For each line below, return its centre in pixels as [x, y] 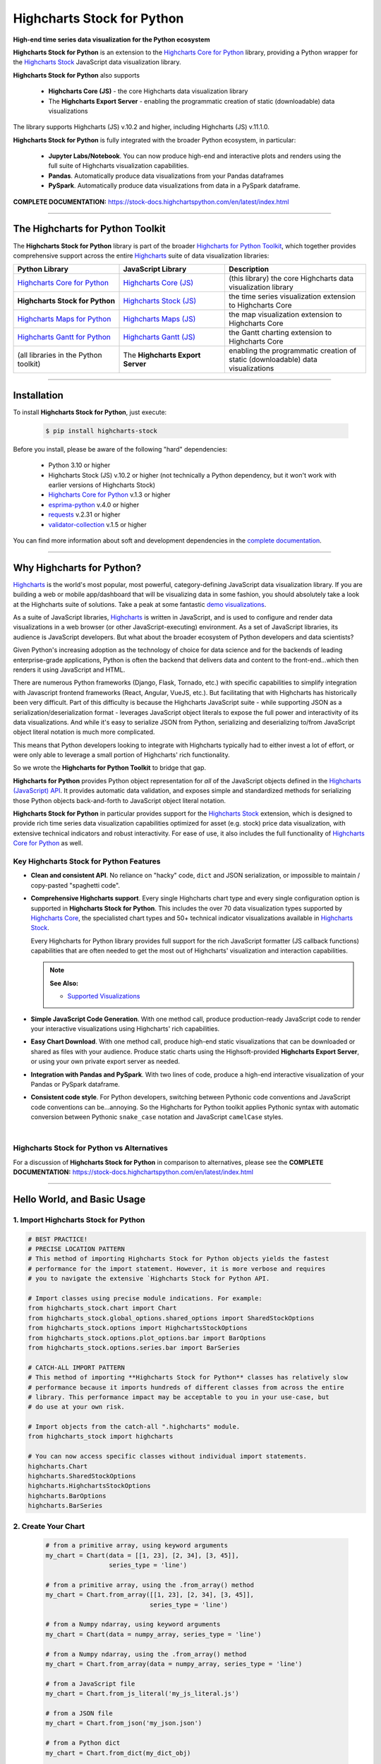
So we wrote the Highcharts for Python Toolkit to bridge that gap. [110, 768]
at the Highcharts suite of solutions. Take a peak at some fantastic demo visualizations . [140, 604]
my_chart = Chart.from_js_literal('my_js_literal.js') [142, 1694]
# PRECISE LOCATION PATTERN [76, 1249]
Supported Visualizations [104, 996]
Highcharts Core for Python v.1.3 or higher [109, 495]
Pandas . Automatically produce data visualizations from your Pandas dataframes [166, 176]
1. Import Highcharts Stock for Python [79, 1219]
